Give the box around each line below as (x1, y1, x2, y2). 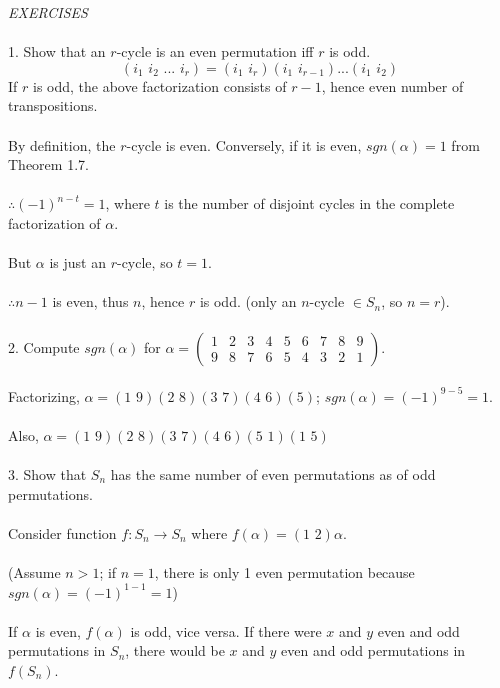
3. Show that (8, 463, 87, 484)
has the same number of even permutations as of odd (110, 463, 436, 484)
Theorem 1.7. (8, 154, 89, 175)
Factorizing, (8, 385, 80, 406)
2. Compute (8, 336, 80, 357)
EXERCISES (8, 2, 88, 22)
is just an (49, 252, 106, 273)
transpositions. (8, 95, 98, 116)
